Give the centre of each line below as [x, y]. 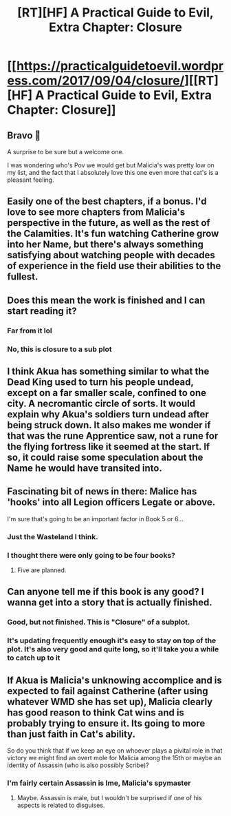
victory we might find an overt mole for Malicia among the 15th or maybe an [114, 758]
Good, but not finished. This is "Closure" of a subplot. [99, 623]
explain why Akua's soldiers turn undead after [108, 415]
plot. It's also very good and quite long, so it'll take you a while [113, 649]
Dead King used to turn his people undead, [100, 383]
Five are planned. [42, 570]
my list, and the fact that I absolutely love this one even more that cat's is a [113, 172]
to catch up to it [34, 658]
